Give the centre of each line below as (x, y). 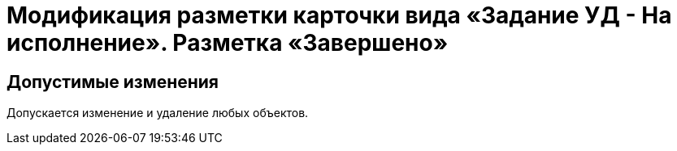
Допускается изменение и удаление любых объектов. (158, 113)
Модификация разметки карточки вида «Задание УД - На (339, 15)
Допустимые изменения (113, 82)
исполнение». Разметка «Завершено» (228, 43)
